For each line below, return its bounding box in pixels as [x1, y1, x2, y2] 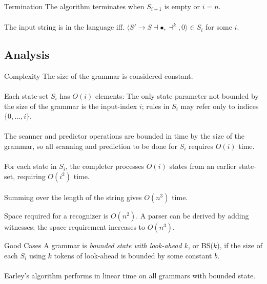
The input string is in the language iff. [4, 21, 125, 32]
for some [206, 21, 232, 32]
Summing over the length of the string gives [4, 192, 142, 203]
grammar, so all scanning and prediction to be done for [4, 141, 177, 151]
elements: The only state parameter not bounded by [95, 91, 259, 101]
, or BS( [188, 240, 213, 251]
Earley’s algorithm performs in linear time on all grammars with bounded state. [4, 270, 256, 281]
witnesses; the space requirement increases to [4, 222, 146, 232]
